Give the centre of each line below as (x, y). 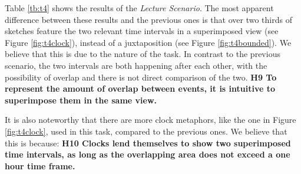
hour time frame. (40, 165)
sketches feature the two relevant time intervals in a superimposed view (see (142, 31)
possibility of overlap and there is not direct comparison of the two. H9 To (141, 77)
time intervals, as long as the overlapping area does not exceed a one (148, 154)
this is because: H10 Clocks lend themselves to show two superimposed (148, 143)
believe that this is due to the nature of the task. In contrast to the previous (143, 54)
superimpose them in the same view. (81, 100)
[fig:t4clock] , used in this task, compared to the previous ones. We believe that (146, 131)
